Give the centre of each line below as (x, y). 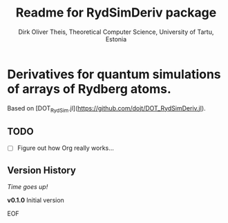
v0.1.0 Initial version (36, 200)
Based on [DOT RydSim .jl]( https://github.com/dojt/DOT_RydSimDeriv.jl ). (106, 109)
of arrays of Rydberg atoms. (89, 89)
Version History (41, 170)
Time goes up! (28, 187)
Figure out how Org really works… (65, 148)
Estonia (116, 39)
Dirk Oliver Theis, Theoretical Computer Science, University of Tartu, (116, 32)
